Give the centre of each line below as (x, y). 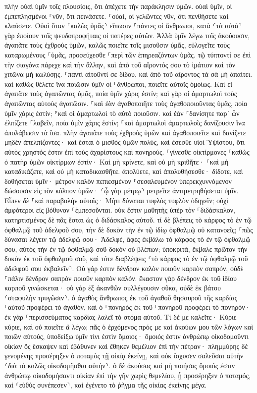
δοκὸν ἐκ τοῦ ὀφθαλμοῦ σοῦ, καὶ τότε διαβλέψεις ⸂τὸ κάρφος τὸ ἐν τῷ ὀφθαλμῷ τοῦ (126, 258)
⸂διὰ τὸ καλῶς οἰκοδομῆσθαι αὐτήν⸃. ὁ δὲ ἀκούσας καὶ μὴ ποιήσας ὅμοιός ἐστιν (120, 365)
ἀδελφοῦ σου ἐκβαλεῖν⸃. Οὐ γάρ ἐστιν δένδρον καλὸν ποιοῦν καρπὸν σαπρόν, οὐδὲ (124, 268)
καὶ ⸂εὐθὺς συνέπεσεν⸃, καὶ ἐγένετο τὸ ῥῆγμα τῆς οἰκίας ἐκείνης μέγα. (106, 385)
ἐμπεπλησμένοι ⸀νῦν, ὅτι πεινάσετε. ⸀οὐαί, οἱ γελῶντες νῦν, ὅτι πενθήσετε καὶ (117, 16)
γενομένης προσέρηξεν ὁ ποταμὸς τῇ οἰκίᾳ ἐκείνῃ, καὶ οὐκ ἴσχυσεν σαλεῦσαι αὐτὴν (124, 356)
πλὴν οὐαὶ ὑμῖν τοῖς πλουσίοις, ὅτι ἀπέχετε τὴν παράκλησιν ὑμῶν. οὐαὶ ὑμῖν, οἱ (118, 6)
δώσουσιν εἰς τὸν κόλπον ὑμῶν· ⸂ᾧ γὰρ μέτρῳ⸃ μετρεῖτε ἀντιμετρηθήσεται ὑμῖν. (122, 191)
